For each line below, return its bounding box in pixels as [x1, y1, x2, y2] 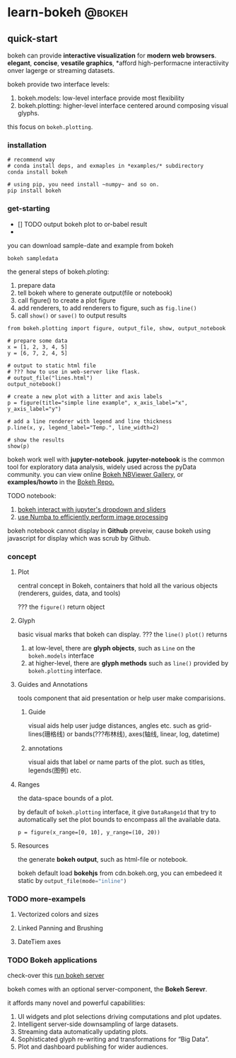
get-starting [7, 203, 51, 213]
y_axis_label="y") [7, 405, 61, 412]
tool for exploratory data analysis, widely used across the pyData [7, 462, 196, 471]
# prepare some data [7, 337, 69, 344]
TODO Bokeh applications [7, 955, 98, 965]
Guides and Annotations [17, 680, 88, 688]
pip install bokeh [7, 187, 61, 195]
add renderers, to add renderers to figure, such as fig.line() [17, 303, 197, 312]
